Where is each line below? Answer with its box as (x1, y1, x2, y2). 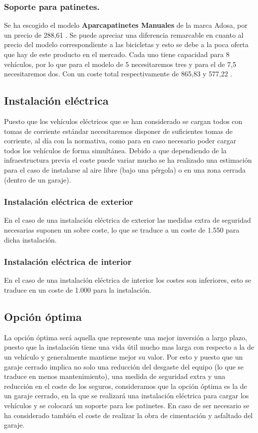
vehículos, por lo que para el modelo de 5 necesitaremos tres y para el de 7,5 (4, 59, 236, 69)
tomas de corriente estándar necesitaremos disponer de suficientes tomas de (4, 125, 233, 136)
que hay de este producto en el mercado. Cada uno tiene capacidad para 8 (4, 49, 230, 59)
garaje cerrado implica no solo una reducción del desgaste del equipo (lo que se (4, 361, 244, 371)
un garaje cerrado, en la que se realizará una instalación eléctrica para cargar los (4, 390, 249, 401)
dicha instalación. (4, 234, 57, 245)
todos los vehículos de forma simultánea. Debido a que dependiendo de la (4, 145, 227, 155)
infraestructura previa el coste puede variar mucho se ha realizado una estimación (4, 155, 252, 165)
